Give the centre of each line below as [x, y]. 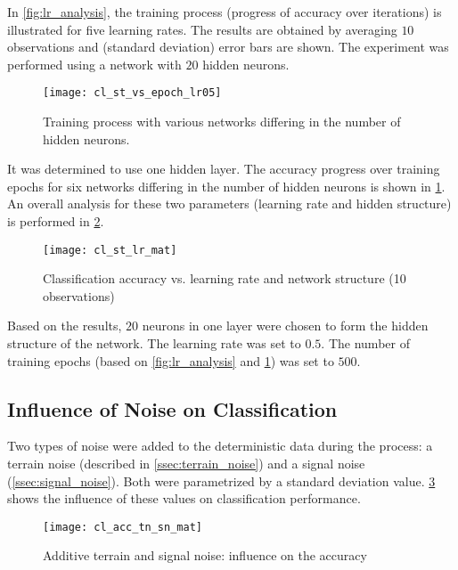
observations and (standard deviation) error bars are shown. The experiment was [228, 47]
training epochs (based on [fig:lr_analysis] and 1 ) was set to [171, 360]
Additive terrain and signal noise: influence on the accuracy [205, 555]
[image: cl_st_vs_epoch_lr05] [132, 93]
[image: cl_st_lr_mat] [110, 250]
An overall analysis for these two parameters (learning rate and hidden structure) [229, 204]
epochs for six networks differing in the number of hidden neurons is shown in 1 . [226, 186]
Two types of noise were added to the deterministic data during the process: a [220, 446]
